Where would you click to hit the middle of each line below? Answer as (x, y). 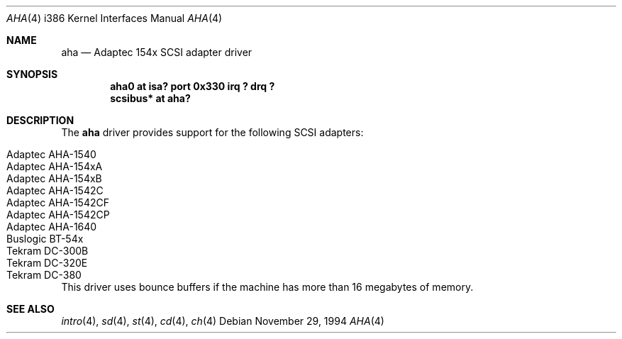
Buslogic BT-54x (45, 239)
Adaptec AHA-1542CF (58, 202)
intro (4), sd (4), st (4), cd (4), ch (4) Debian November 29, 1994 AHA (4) (223, 321)
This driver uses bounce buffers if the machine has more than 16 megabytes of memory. (267, 287)
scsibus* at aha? (150, 98)
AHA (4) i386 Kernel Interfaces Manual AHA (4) (115, 18)
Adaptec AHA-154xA (55, 166)
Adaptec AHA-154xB (54, 178)
